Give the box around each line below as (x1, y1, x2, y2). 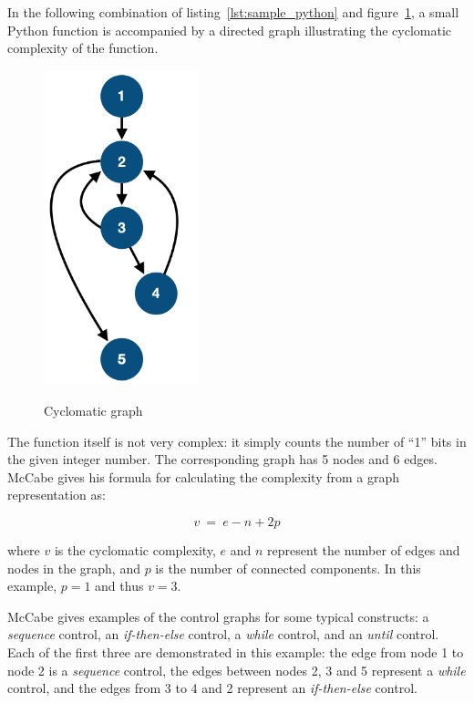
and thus (95, 576, 144, 595)
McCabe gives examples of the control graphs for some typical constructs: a (7, 606, 429, 625)
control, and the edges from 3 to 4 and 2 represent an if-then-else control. (7, 678, 417, 698)
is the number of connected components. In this (155, 558, 421, 577)
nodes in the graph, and (7, 558, 140, 577)
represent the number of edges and (267, 541, 460, 559)
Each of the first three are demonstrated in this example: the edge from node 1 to (7, 642, 464, 661)
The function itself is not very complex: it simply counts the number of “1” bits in (7, 431, 467, 450)
